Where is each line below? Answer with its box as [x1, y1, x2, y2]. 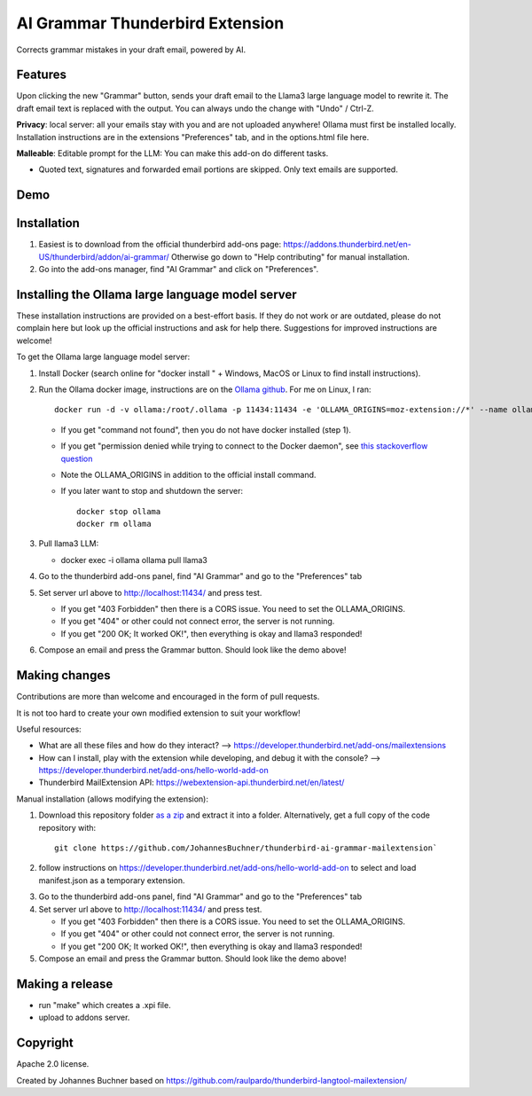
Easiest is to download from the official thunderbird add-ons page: [38, 239, 282, 250]
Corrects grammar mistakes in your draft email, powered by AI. [16, 44, 246, 55]
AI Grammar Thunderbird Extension [16, 13, 285, 33]
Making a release [16, 976, 113, 991]
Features [16, 67, 66, 82]
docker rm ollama [76, 519, 152, 529]
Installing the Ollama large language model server [16, 286, 297, 301]
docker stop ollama [76, 506, 161, 516]
